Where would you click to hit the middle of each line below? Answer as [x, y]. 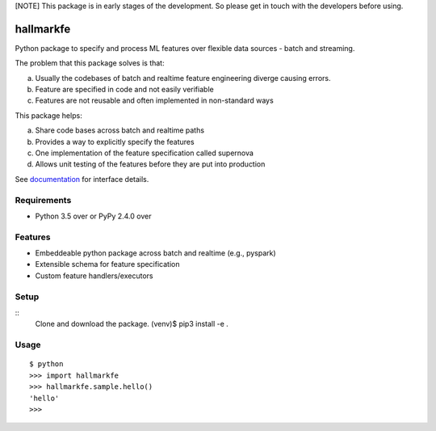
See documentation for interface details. [82, 179]
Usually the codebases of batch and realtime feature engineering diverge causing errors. [183, 78]
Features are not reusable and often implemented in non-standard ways [154, 100]
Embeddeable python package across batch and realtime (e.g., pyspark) [155, 253]
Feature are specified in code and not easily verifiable [124, 90]
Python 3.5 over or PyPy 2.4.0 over [93, 216]
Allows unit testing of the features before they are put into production [150, 164]
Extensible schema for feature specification [107, 264]
